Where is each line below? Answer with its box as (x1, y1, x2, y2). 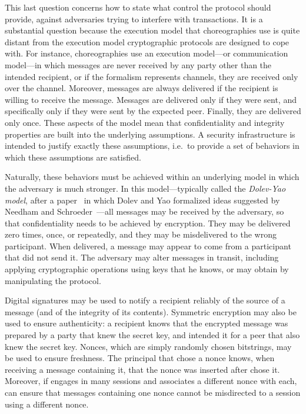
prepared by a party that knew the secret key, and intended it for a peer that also (5, 329, 300, 341)
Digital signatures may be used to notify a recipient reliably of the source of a (5, 294, 285, 306)
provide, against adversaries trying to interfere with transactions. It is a (5, 12, 263, 25)
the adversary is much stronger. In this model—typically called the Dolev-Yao (5, 182, 286, 194)
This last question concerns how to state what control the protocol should (5, 1, 271, 13)
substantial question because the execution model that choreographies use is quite (5, 24, 300, 36)
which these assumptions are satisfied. (5, 151, 141, 163)
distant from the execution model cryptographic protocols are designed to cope (5, 35, 290, 48)
